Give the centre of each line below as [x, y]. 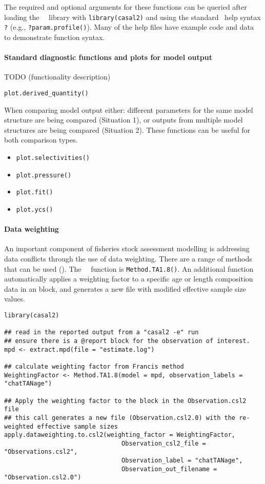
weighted [19, 426]
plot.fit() [35, 193]
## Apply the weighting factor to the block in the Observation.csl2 [125, 401]
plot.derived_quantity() [46, 93]
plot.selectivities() [53, 158]
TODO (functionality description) [57, 77]
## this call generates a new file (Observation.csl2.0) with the [120, 418]
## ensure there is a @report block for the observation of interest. [127, 341]
